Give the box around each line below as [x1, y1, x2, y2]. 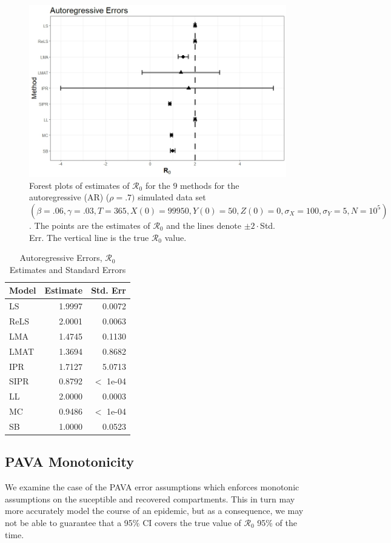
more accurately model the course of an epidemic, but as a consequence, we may [5, 504, 304, 517]
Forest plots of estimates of [29, 179, 130, 191]
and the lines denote [166, 219, 241, 231]
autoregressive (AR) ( [29, 191, 110, 203]
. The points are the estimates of [29, 219, 150, 231]
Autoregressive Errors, [19, 251, 102, 264]
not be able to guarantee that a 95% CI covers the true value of [5, 516, 241, 529]
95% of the [257, 516, 298, 529]
